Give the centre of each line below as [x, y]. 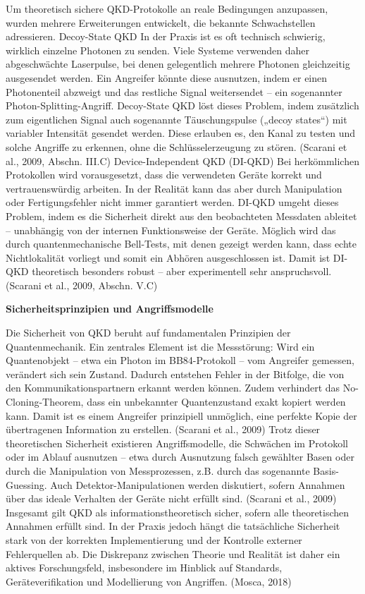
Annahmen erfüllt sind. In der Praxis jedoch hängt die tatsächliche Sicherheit [173, 526]
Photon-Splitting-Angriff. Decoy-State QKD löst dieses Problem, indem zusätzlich [182, 105]
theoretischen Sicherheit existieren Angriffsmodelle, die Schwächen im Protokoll [177, 443]
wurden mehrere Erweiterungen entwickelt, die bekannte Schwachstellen [161, 22]
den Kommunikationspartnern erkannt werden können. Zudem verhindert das [173, 388]
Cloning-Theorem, [45, 402]
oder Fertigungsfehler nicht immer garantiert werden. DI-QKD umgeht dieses [172, 202]
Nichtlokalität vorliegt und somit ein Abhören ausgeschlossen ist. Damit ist [168, 257]
